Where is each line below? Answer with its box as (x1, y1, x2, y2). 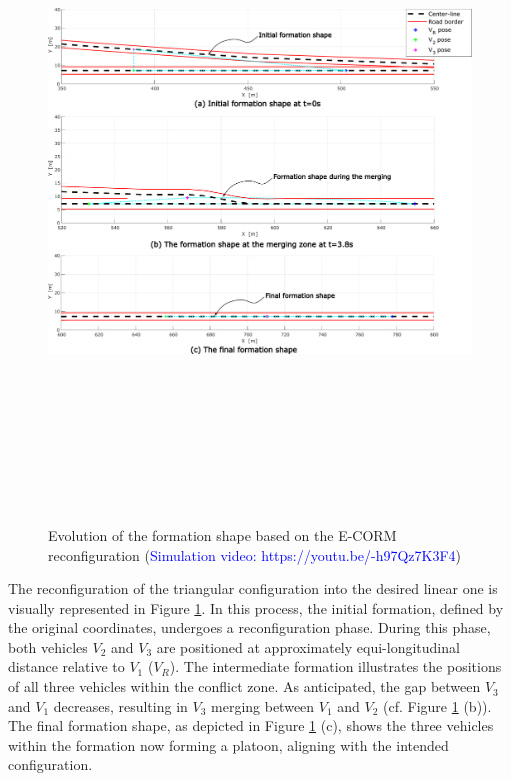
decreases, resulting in (53, 695, 188, 716)
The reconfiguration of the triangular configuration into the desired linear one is (8, 578, 498, 599)
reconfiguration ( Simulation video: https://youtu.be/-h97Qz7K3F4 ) (48, 544, 462, 565)
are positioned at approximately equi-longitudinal (156, 636, 460, 657)
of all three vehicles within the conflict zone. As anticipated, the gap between (8, 676, 481, 697)
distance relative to (8, 656, 125, 677)
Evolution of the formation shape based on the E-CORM (48, 524, 397, 545)
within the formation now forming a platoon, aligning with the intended (8, 734, 449, 755)
